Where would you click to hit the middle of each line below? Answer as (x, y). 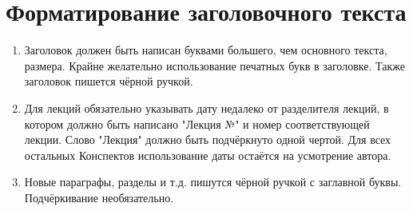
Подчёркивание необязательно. (99, 197)
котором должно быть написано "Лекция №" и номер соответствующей (197, 123)
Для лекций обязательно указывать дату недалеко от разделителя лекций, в (206, 107)
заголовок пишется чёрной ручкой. (109, 81)
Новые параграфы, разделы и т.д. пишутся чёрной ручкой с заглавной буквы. (213, 182)
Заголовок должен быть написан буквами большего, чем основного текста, (206, 50)
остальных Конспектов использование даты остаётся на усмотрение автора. (208, 155)
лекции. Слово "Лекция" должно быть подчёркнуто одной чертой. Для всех (208, 139)
